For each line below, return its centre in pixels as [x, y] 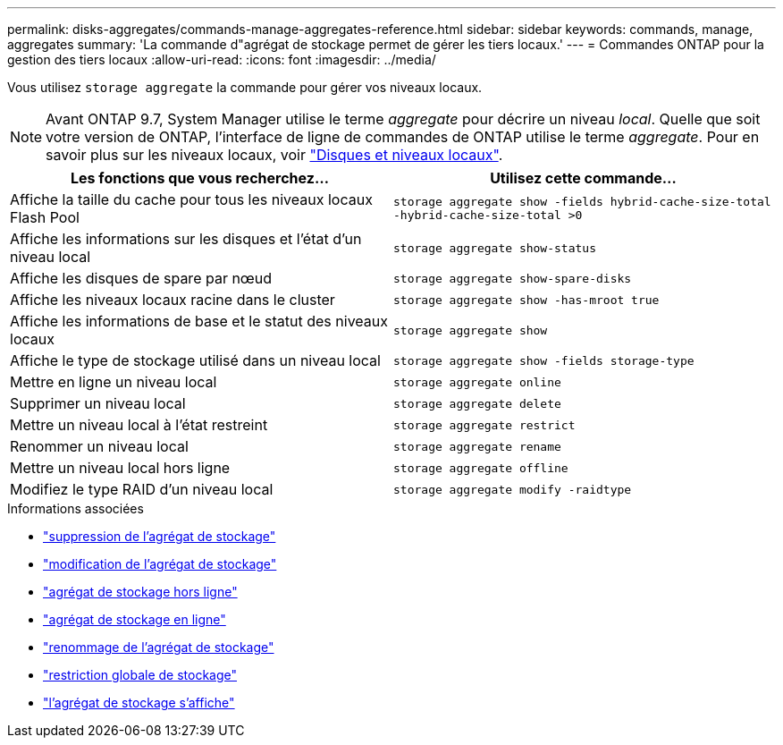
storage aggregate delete [477, 403]
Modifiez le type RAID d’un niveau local [142, 489]
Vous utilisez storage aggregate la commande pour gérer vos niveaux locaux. [245, 87]
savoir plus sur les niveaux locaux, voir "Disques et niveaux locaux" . [274, 155]
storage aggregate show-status [495, 248]
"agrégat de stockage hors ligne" [140, 592]
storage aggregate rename [477, 446]
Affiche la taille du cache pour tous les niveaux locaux [191, 199]
